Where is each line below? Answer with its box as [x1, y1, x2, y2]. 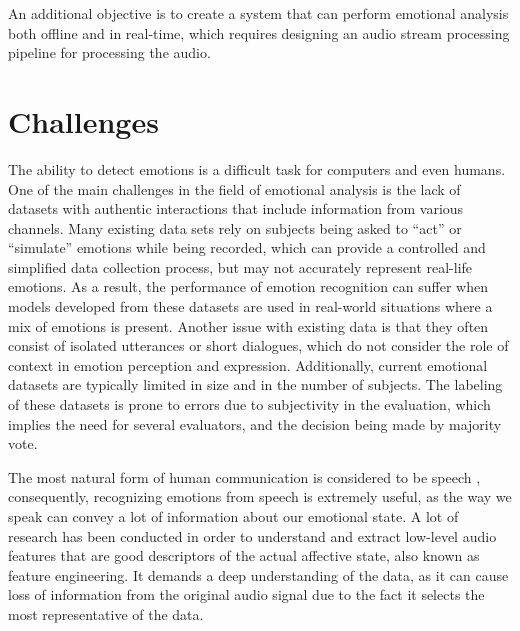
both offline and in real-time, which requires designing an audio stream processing [8, 22, 510, 43]
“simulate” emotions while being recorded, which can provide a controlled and [8, 237, 486, 258]
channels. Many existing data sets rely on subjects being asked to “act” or [8, 217, 462, 238]
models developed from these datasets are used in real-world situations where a [8, 296, 493, 317]
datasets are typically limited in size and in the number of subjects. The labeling [8, 374, 503, 395]
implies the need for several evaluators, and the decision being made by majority [8, 413, 502, 434]
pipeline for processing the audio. [8, 42, 211, 63]
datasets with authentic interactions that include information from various [8, 198, 464, 219]
